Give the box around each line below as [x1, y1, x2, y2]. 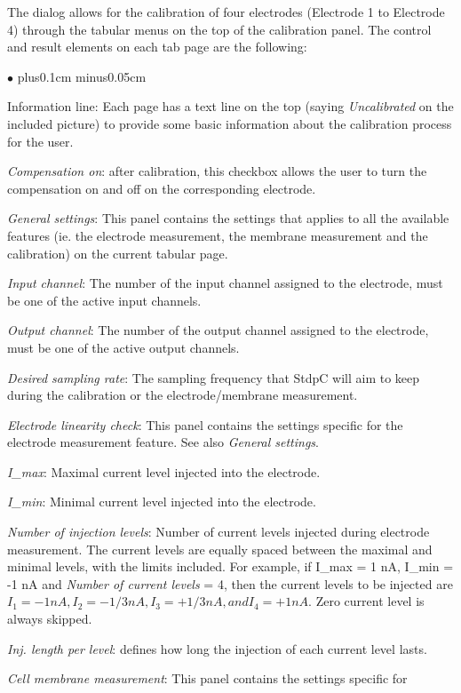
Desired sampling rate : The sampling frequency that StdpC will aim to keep [7, 368, 420, 386]
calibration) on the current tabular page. [7, 243, 228, 262]
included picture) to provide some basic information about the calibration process [7, 114, 452, 132]
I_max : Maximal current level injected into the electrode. [7, 462, 321, 481]
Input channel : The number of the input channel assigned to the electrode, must [7, 274, 443, 292]
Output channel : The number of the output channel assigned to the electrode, [7, 321, 429, 339]
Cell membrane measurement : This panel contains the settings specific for [7, 669, 408, 688]
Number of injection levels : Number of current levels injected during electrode [7, 522, 430, 541]
